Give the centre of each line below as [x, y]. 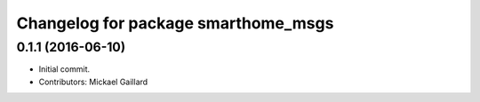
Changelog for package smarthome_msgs [175, 23]
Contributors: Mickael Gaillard [93, 82]
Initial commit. [64, 69]
